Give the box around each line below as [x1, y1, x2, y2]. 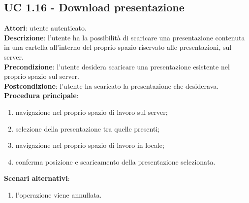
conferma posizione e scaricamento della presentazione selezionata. [15, 156, 216, 167]
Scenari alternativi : [4, 173, 70, 183]
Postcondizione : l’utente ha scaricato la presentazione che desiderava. [4, 80, 219, 91]
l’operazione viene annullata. [15, 189, 102, 200]
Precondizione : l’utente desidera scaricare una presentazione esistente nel [4, 61, 230, 71]
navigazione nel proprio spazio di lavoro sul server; [15, 106, 168, 117]
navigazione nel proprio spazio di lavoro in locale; [15, 140, 164, 150]
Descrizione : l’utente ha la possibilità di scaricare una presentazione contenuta [4, 32, 245, 42]
